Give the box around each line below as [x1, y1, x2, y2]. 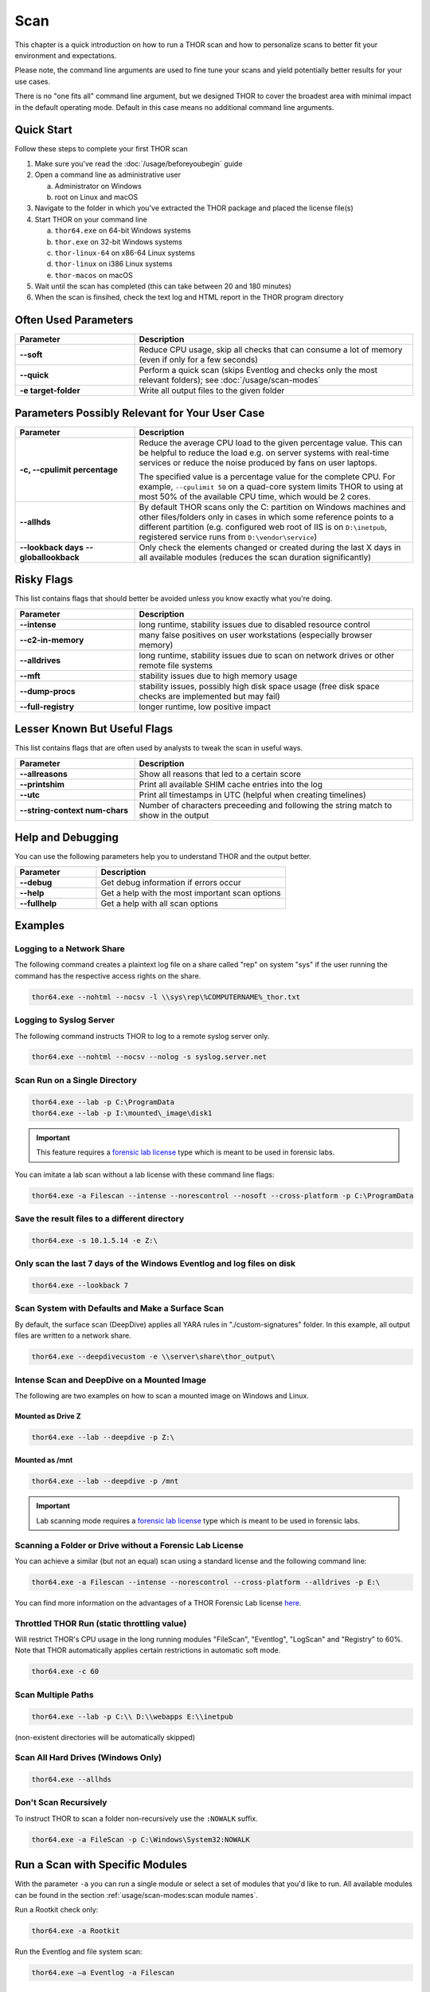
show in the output [139, 810, 209, 821]
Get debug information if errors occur [100, 876, 242, 888]
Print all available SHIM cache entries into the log [139, 778, 322, 790]
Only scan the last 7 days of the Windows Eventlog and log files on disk [14, 1258, 296, 1269]
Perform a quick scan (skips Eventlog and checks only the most [139, 365, 378, 376]
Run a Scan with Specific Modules [14, 1858, 187, 1872]
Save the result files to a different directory [14, 1214, 185, 1225]
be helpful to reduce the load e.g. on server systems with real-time [139, 447, 389, 458]
